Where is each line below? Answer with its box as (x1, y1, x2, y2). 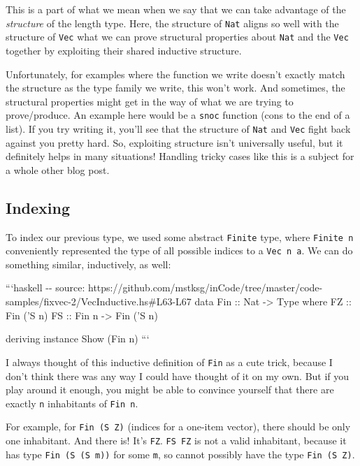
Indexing (6, 196, 71, 218)
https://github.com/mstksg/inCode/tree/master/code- (88, 280, 323, 295)
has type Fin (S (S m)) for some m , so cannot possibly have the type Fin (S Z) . (6, 446, 355, 461)
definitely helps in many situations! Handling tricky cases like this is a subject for (6, 149, 354, 163)
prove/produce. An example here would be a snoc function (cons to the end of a (6, 108, 350, 122)
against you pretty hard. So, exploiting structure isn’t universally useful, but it (6, 135, 343, 150)
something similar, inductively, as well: (6, 256, 171, 271)
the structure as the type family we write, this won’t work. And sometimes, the (6, 80, 345, 95)
